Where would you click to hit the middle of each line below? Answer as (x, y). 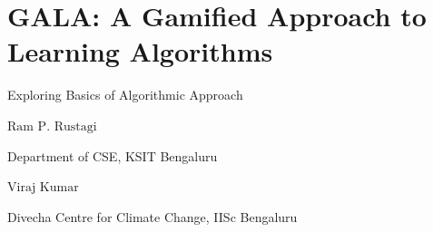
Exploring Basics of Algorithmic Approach (125, 95)
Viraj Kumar (43, 188)
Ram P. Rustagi (52, 126)
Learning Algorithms (140, 51)
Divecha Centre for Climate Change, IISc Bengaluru (153, 216)
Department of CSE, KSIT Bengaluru (113, 155)
